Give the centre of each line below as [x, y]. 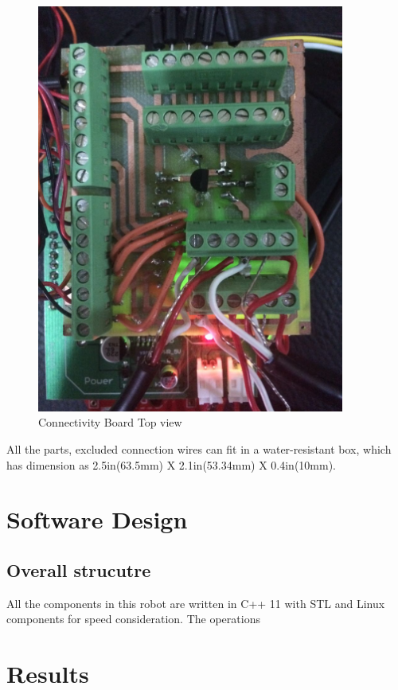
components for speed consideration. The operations [133, 619]
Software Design [97, 519]
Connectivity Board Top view [110, 422]
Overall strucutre [79, 569]
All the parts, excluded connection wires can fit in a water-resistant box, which [199, 448]
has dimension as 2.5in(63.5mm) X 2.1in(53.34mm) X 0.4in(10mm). [172, 464]
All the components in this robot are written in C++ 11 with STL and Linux [196, 603]
